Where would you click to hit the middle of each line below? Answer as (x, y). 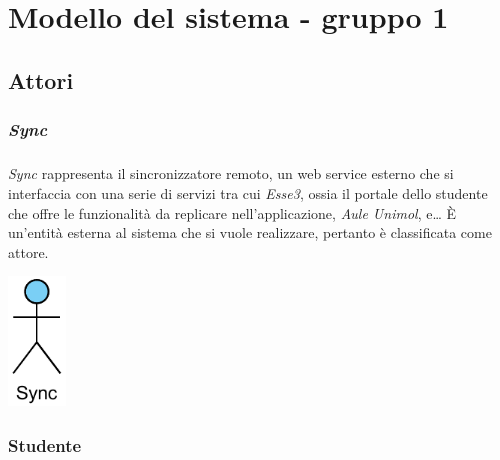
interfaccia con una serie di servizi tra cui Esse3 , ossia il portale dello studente (248, 192)
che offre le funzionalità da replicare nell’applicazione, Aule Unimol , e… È (232, 212)
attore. (28, 251)
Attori (41, 79)
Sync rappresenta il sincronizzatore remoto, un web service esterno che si (231, 173)
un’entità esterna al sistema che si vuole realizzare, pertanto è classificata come (250, 232)
